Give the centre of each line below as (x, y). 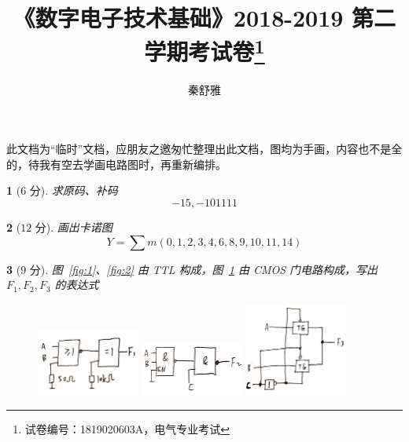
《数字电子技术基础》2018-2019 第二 (204, 18)
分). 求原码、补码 (74, 190)
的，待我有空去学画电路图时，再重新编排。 (116, 164)
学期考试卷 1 (204, 50)
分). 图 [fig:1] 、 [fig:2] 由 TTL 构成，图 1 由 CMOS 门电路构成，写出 (204, 269)
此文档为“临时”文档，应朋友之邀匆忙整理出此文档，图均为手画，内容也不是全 (204, 149)
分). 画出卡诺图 (74, 227)
